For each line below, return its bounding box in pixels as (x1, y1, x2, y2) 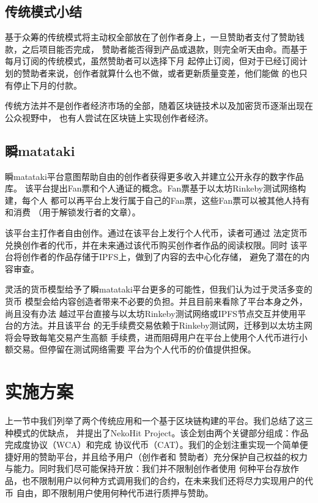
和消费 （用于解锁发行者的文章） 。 (5, 206, 141, 218)
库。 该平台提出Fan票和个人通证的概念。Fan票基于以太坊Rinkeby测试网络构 (5, 182, 306, 195)
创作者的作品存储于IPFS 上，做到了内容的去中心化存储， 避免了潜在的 (21, 250, 301, 263)
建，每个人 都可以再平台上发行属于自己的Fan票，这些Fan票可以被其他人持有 (5, 193, 310, 206)
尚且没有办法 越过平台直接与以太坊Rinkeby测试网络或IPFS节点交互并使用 (5, 307, 298, 319)
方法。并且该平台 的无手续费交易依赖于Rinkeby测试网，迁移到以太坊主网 (21, 319, 312, 332)
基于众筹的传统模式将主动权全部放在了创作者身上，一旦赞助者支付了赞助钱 (5, 31, 305, 43)
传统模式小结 (5, 2, 82, 21)
